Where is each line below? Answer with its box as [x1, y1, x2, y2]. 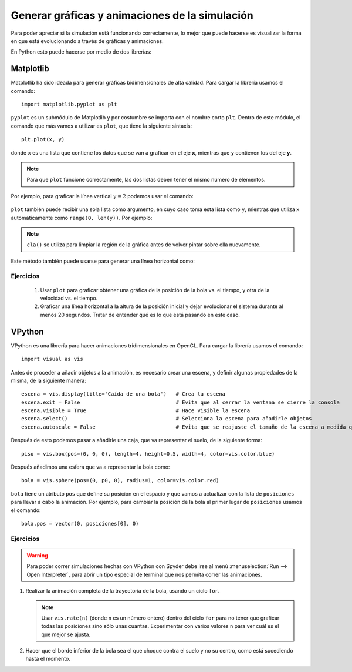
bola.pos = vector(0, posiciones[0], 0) [21, 520, 139, 527]
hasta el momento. [25, 656, 70, 663]
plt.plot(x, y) [21, 136, 65, 143]
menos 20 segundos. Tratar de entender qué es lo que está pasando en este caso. [40, 311, 241, 318]
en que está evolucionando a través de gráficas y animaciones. [11, 37, 164, 44]
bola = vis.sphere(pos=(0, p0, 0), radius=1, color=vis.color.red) [21, 477, 219, 484]
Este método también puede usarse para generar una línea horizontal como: [11, 258, 195, 265]
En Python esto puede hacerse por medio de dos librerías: [11, 48, 152, 55]
